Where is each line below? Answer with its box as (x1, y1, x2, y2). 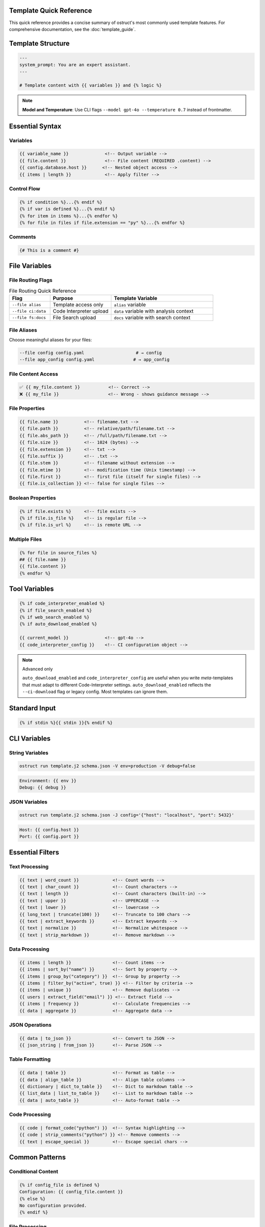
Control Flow (9, 185, 40, 192)
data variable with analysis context (113, 308, 194, 315)
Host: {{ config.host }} (19, 827, 79, 833)
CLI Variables (9, 734, 51, 743)
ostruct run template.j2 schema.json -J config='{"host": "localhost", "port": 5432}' (19, 812, 235, 818)
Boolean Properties (9, 494, 56, 501)
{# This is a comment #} (19, 248, 79, 253)
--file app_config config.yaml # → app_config (19, 357, 170, 363)
